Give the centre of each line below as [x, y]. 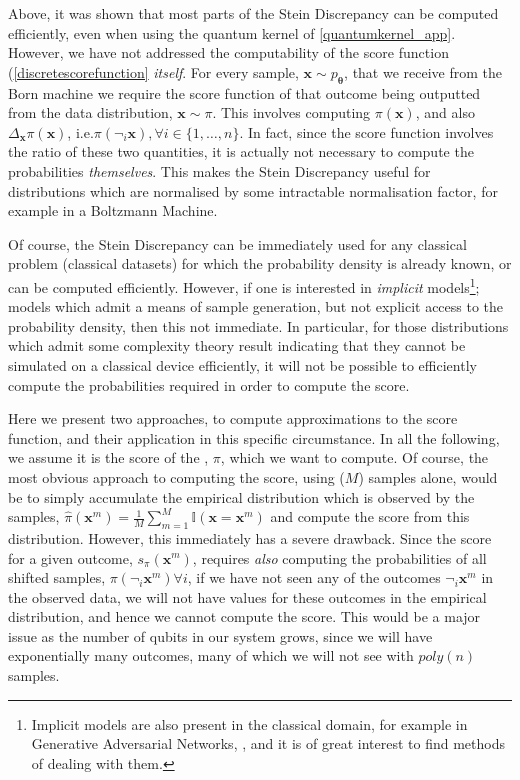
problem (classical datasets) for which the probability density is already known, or [260, 263]
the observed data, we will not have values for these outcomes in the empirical [247, 596]
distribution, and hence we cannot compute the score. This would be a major [244, 616]
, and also [445, 112]
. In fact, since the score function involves [366, 131]
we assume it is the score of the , [108, 457]
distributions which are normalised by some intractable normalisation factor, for [253, 190]
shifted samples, [57, 577]
